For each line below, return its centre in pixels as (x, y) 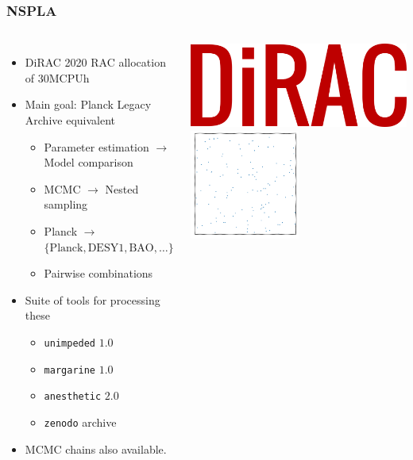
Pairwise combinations (98, 273)
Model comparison (89, 162)
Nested (122, 188)
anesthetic (73, 397)
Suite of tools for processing (93, 299)
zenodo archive (80, 422)
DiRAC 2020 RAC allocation (95, 62)
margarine (70, 370)
